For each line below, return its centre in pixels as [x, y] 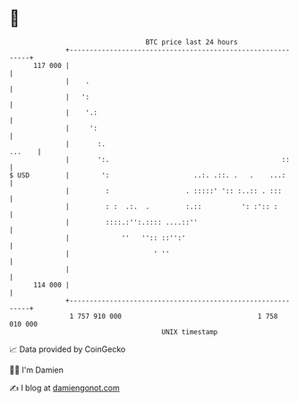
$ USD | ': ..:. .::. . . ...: [148, 175]
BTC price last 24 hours [192, 42]
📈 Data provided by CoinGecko [68, 349]
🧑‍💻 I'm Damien [37, 370]
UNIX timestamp [190, 332]
